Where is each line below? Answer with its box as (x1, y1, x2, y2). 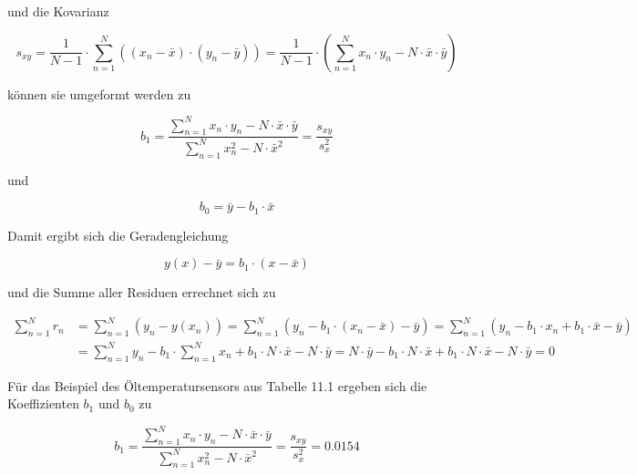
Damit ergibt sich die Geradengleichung (7, 225, 229, 244)
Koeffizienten (7, 394, 79, 413)
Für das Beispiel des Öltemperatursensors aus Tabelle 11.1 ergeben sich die (7, 376, 427, 395)
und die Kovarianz (7, 2, 109, 20)
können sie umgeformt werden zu (7, 84, 191, 103)
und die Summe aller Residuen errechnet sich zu (7, 283, 276, 302)
